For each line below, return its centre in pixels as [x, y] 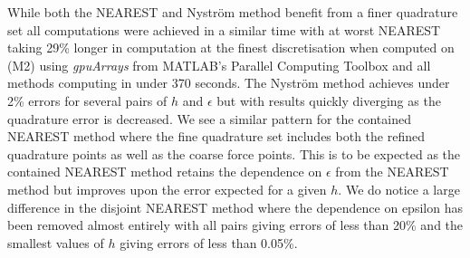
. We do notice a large [399, 189]
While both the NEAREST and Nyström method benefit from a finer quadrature [233, 12]
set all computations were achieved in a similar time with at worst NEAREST [224, 29]
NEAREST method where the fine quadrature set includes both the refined [216, 136]
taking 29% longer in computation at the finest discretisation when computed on [231, 48]
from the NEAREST [392, 172]
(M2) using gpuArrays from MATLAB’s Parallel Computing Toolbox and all [219, 65]
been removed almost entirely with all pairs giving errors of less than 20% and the [235, 225]
